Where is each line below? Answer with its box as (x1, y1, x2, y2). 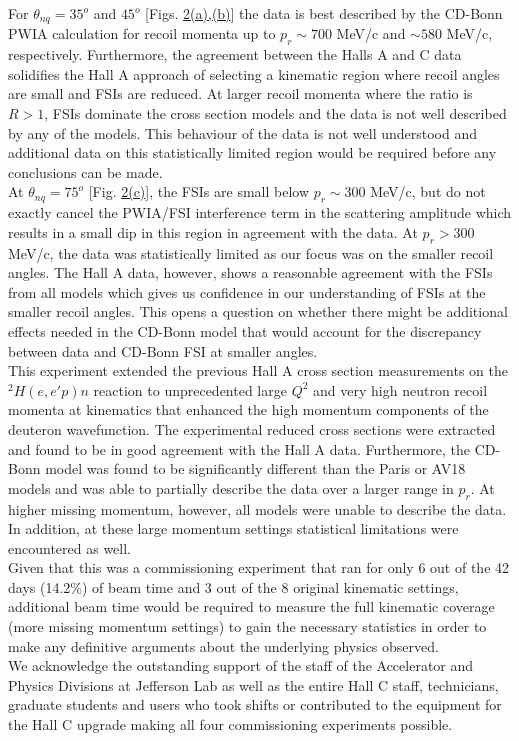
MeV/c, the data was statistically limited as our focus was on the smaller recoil (8, 242, 494, 263)
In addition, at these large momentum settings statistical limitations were (8, 518, 459, 539)
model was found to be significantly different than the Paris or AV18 (45, 458, 466, 479)
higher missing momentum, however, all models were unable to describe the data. (8, 498, 507, 519)
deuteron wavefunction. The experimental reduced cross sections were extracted (8, 418, 496, 439)
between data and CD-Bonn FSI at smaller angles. (8, 340, 318, 361)
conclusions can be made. (8, 161, 163, 182)
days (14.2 (8, 576, 71, 597)
